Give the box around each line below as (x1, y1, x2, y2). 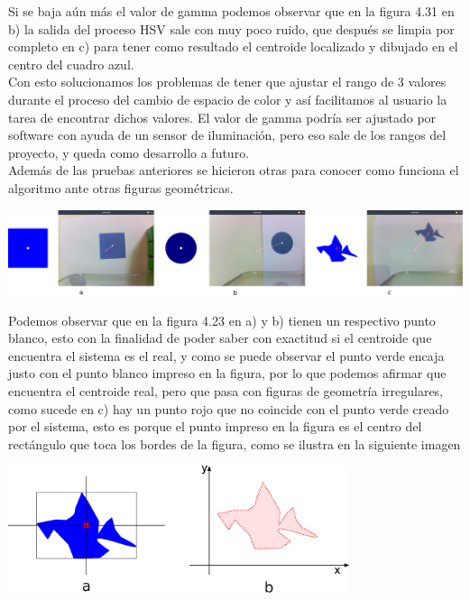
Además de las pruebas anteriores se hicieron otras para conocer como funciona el (8, 161, 459, 180)
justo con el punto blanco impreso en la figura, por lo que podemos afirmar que (8, 364, 447, 383)
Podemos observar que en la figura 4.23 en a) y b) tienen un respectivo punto (8, 310, 436, 329)
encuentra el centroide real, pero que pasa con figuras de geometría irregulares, (8, 382, 444, 400)
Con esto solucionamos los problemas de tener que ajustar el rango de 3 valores (8, 72, 447, 91)
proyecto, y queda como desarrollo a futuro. (8, 143, 250, 162)
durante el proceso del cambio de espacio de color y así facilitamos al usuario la (8, 89, 447, 108)
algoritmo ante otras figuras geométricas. (8, 178, 234, 197)
